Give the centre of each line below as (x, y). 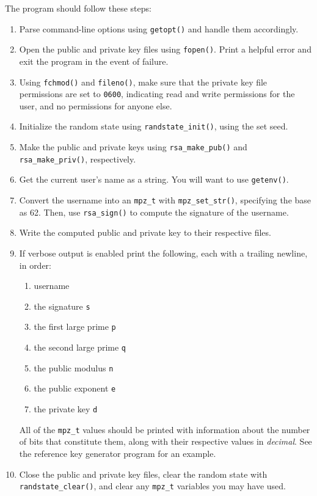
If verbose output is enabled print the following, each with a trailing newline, (163, 253)
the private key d (66, 409)
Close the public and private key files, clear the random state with (143, 474)
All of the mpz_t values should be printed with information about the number (165, 429)
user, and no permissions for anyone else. (96, 105)
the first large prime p (75, 326)
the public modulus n (74, 367)
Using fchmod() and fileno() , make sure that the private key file (143, 82)
